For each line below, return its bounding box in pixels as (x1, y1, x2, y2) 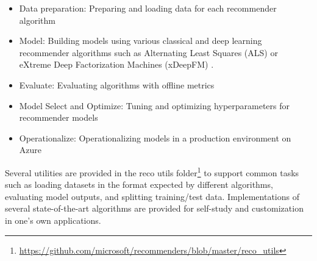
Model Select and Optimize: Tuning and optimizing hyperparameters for (19, 99, 290, 112)
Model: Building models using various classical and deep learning (19, 34, 262, 47)
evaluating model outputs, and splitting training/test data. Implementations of (5, 190, 300, 202)
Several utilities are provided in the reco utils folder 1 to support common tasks (5, 164, 299, 179)
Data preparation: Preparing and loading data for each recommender (19, 2, 277, 14)
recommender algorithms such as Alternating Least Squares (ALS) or (19, 46, 278, 59)
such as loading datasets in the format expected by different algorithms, (5, 178, 273, 191)
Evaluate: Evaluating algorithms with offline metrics (19, 78, 215, 91)
